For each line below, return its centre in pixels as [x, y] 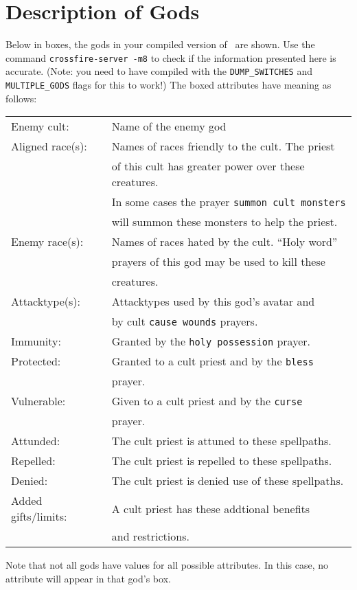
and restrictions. [150, 536]
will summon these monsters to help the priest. [224, 222]
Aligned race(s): [49, 146]
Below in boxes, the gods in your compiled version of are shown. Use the [160, 44]
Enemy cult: [40, 126]
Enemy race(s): [47, 242]
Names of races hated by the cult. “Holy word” [224, 242]
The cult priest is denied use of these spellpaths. [228, 481]
